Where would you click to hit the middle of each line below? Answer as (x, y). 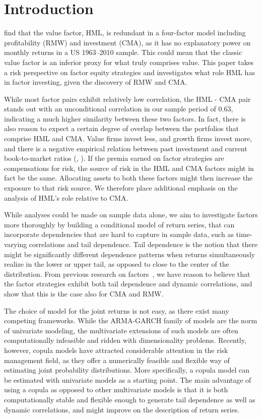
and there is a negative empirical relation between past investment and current (126, 148)
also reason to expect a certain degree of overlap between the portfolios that (121, 128)
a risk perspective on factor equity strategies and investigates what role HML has (129, 72)
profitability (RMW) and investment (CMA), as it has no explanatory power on (127, 42)
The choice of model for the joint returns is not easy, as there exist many (117, 310)
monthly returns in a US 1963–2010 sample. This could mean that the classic (123, 52)
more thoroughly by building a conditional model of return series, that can (119, 224)
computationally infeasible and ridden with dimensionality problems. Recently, (125, 340)
